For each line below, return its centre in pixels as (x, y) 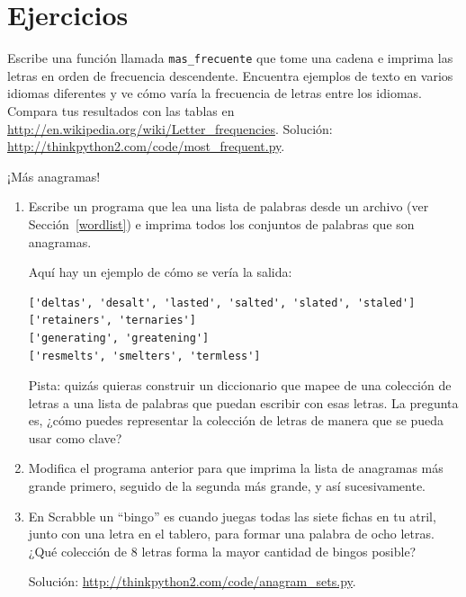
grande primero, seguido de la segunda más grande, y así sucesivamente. (227, 486)
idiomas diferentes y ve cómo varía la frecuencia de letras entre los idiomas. (215, 93)
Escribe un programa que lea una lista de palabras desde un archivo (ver (229, 206)
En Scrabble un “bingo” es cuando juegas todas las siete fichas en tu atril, (232, 516)
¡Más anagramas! (54, 176)
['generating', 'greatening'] (119, 338)
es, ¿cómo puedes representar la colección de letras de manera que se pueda (236, 420)
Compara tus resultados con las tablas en (121, 110)
